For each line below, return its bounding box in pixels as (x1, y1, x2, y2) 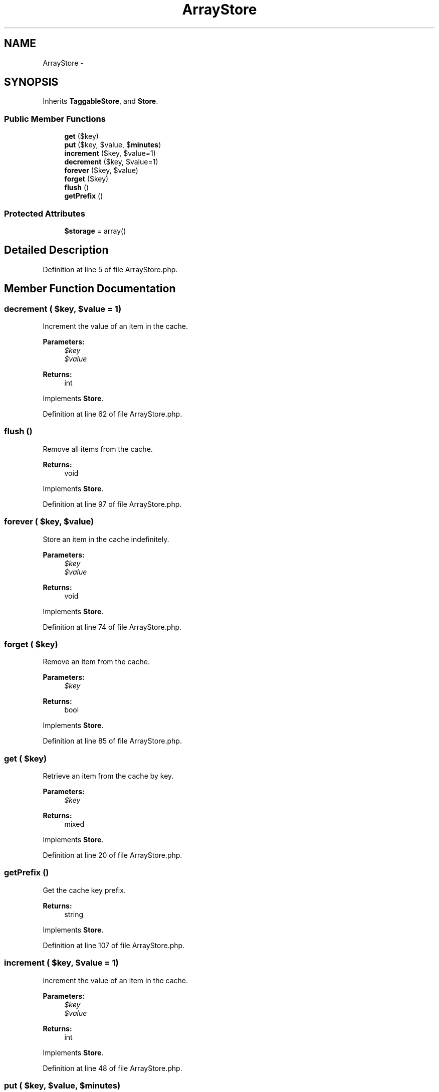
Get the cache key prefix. (43, 885, 126, 894)
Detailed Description (4, 244, 109, 257)
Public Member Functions (4, 113, 106, 124)
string (64, 909, 84, 919)
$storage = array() (64, 226, 126, 235)
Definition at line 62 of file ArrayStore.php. (43, 410, 182, 418)
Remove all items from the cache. (43, 444, 153, 453)
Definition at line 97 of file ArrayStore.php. (43, 499, 182, 508)
